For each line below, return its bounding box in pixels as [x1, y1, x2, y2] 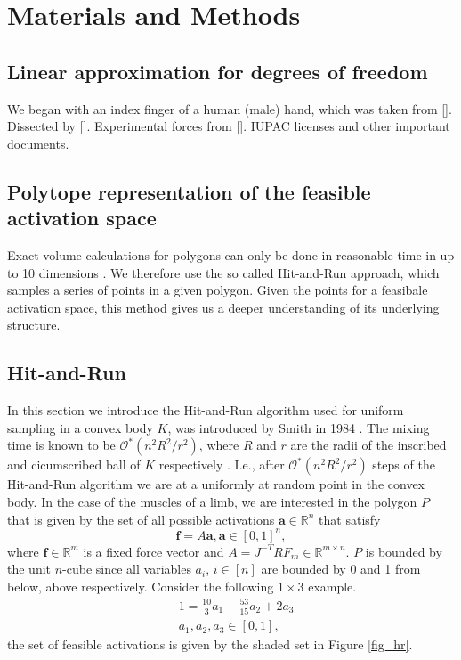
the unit [7, 559, 52, 578]
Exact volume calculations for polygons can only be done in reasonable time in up [7, 245, 455, 264]
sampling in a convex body [7, 418, 153, 436]
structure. [7, 315, 61, 334]
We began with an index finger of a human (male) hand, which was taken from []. [7, 99, 452, 118]
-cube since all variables [62, 559, 191, 578]
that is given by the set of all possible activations [7, 509, 275, 528]
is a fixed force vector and [83, 542, 224, 560]
